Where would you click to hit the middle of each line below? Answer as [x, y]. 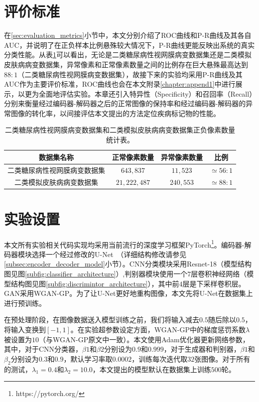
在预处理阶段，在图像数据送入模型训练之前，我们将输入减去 [102, 320]
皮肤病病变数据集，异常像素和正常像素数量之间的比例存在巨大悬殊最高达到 [126, 64]
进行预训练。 [25, 303]
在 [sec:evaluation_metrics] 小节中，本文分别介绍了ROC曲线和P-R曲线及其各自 [128, 35]
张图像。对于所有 [222, 358]
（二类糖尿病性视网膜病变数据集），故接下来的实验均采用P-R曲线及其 [130, 74]
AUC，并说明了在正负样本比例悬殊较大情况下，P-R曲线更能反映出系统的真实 [129, 45]
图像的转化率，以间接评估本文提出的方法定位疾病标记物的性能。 [115, 113]
